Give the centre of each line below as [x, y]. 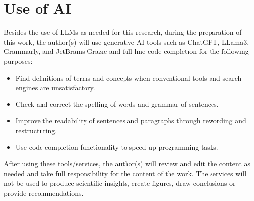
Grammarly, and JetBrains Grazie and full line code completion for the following [126, 51]
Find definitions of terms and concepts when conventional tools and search [128, 77]
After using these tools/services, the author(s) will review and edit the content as [127, 164]
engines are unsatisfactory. [55, 87]
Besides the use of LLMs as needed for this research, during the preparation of [123, 32]
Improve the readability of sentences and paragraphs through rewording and [131, 121]
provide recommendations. [44, 192]
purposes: [18, 61]
